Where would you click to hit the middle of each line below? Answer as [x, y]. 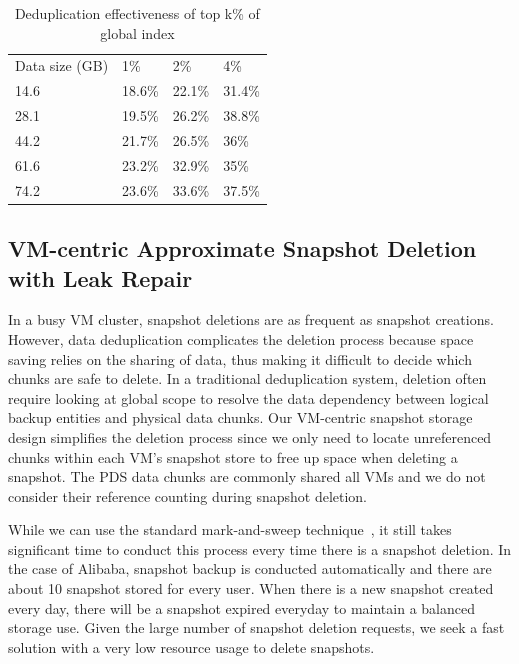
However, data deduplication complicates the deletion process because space [241, 338]
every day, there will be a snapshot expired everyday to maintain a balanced [241, 607]
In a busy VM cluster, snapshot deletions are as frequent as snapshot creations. [251, 319]
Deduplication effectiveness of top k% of [137, 13]
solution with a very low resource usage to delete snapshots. [191, 646]
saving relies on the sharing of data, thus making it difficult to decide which [240, 358]
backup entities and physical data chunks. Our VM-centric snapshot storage [240, 417]
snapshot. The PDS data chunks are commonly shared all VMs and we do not [247, 476]
